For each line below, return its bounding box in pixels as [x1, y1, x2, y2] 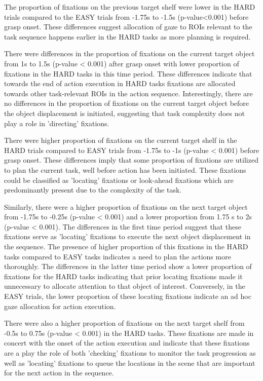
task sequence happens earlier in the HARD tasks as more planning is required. [4, 31, 251, 42]
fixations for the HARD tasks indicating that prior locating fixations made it [4, 271, 243, 281]
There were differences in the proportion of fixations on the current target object [4, 48, 255, 59]
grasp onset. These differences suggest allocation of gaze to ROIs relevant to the [4, 21, 252, 32]
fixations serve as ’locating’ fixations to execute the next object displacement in [4, 231, 251, 242]
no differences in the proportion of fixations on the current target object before [4, 98, 249, 108]
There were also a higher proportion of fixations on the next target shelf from [4, 318, 245, 328]
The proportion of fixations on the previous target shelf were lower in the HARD [4, 2, 255, 12]
